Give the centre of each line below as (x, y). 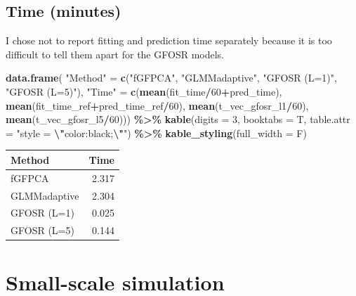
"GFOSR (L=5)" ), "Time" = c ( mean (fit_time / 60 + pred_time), (144, 91)
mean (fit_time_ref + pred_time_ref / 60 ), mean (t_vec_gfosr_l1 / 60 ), (157, 105)
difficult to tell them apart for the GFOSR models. (115, 54)
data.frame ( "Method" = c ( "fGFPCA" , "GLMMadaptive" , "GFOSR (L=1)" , (171, 78)
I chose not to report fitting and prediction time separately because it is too (169, 40)
